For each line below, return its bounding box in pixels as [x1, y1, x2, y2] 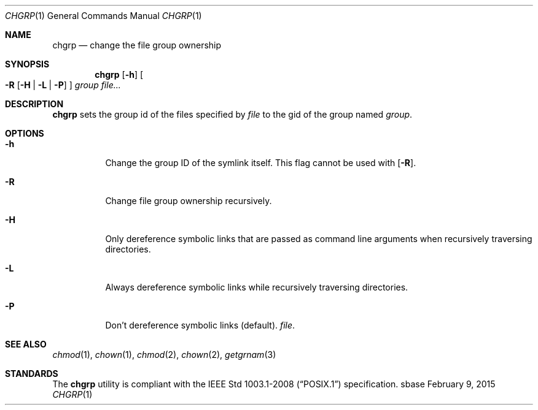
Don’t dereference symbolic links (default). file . [105, 320, 295, 330]
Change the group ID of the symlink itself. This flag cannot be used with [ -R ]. [105, 158, 416, 168]
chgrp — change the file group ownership [52, 40, 222, 50]
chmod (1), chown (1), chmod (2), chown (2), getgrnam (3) [52, 349, 276, 360]
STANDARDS [5, 368, 58, 379]
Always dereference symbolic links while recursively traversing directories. [105, 282, 408, 292]
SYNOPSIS [5, 59, 50, 69]
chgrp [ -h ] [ [95, 69, 144, 80]
